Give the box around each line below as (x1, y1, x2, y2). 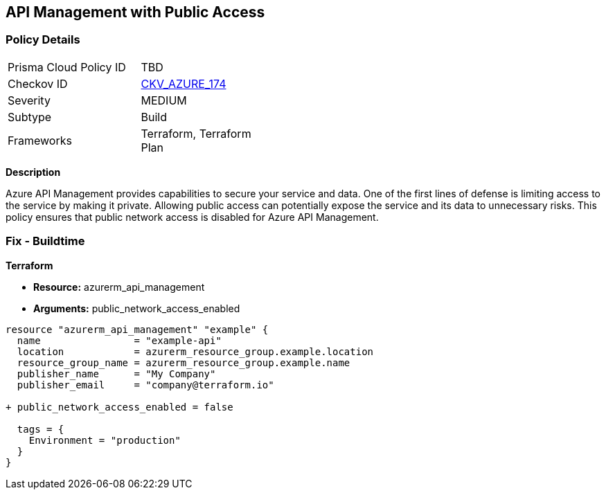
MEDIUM (141, 93, 187, 107)
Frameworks (8, 133, 72, 147)
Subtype (8, 109, 52, 124)
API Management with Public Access (6, 3, 265, 21)
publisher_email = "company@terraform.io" (17, 379, 274, 390)
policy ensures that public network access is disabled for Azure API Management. (6, 210, 379, 223)
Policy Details (6, 33, 80, 47)
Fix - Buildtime (6, 234, 85, 249)
